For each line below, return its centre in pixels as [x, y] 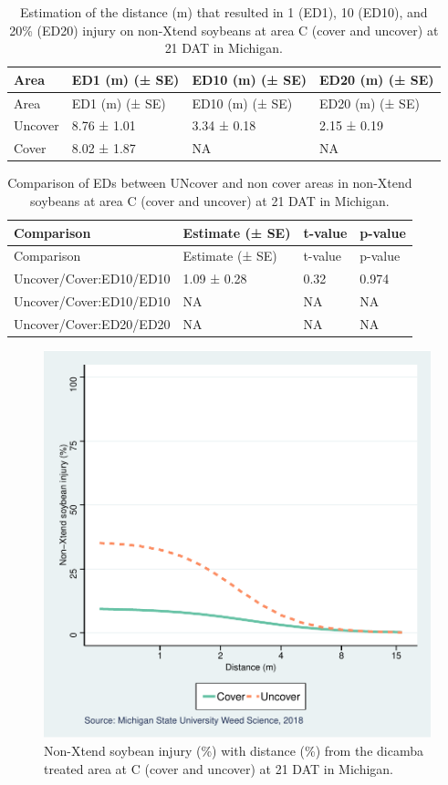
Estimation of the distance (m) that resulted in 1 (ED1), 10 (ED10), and [224, 12]
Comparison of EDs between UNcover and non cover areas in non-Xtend [210, 183]
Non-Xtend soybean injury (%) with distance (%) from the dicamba [234, 751]
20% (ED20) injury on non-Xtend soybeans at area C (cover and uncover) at [224, 30]
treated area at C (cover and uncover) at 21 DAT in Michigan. [219, 768]
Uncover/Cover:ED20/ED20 [92, 323]
